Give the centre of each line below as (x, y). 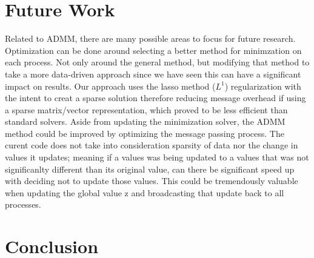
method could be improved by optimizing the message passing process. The (145, 133)
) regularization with (263, 86)
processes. (23, 204)
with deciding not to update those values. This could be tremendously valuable (152, 181)
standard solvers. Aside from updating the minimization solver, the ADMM (145, 121)
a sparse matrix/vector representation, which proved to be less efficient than (146, 109)
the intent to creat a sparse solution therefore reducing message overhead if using (155, 98)
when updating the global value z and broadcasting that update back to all (145, 192)
